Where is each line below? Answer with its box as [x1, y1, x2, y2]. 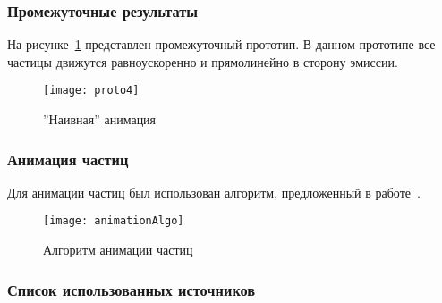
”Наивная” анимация [43, 110, 157, 129]
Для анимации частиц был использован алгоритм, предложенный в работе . [7, 182, 421, 201]
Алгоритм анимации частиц [43, 240, 193, 259]
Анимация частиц [7, 147, 129, 170]
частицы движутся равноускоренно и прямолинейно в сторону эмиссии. [7, 52, 398, 71]
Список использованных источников [7, 278, 256, 300]
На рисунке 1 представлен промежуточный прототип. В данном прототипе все [7, 35, 436, 54]
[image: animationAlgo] [43, 215, 184, 228]
